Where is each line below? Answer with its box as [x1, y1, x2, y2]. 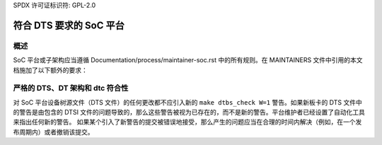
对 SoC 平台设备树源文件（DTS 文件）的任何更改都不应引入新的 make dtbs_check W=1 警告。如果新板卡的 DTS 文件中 [13, 98, 362, 106]
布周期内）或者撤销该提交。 [13, 127, 94, 136]
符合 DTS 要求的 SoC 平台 [13, 19, 125, 31]
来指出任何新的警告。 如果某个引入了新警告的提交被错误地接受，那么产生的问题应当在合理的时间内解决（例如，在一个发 [13, 117, 362, 127]
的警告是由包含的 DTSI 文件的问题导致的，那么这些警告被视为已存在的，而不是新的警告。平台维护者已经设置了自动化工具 [13, 108, 366, 117]
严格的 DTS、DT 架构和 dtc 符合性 [13, 83, 129, 93]
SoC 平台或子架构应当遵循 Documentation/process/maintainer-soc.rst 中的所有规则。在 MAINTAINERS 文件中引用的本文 [13, 56, 364, 64]
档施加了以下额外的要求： [13, 66, 88, 74]
